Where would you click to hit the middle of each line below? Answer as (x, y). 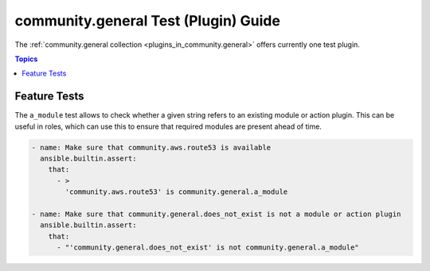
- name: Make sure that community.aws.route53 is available (151, 147)
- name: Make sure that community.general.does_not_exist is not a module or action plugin (216, 214)
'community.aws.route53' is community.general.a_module (176, 192)
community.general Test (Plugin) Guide (147, 21)
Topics (26, 59)
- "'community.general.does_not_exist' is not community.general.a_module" (208, 248)
